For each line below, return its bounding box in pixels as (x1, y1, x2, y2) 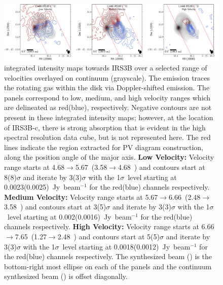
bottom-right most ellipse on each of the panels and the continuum (4, 261, 212, 271)
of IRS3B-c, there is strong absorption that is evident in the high (4, 122, 206, 132)
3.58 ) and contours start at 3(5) (4, 201, 106, 212)
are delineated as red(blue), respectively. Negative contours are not (4, 102, 212, 113)
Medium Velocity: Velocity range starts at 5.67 (4, 191, 158, 202)
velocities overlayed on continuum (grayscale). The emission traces (4, 72, 210, 83)
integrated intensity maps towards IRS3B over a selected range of (4, 62, 207, 73)
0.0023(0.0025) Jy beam (4, 182, 81, 192)
